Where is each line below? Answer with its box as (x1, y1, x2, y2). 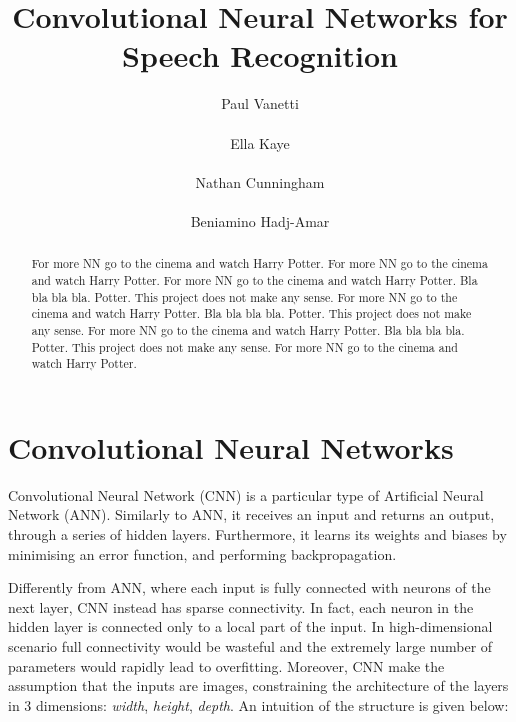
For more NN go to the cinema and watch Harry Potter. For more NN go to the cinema (31, 255, 488, 272)
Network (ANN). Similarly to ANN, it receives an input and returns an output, (8, 504, 495, 525)
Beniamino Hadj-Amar (190, 210, 330, 231)
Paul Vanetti (221, 93, 299, 114)
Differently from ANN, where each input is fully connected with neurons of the (8, 577, 491, 598)
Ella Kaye (230, 132, 290, 153)
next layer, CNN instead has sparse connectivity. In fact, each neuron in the (8, 596, 474, 617)
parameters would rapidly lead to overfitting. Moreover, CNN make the (8, 655, 445, 676)
